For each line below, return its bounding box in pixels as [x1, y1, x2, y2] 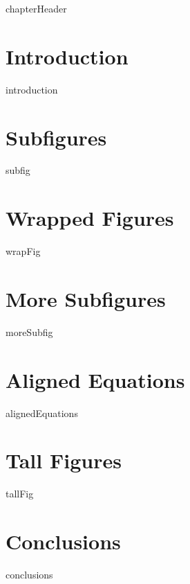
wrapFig [6, 244, 41, 258]
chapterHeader [6, 1, 67, 15]
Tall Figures [6, 446, 122, 475]
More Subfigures [6, 284, 166, 312]
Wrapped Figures [6, 204, 174, 232]
